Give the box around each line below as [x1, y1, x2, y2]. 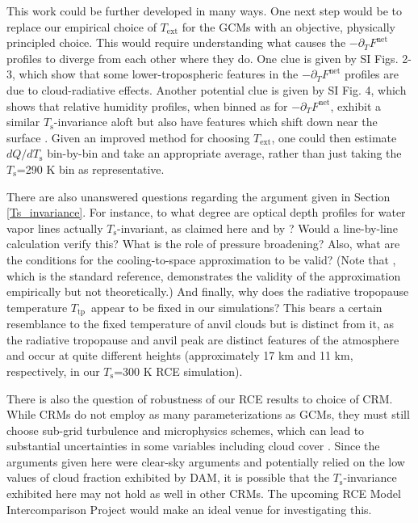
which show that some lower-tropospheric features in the [19, 65, 299, 82]
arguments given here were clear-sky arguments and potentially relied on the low [6, 453, 405, 470]
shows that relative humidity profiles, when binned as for [6, 97, 288, 114]
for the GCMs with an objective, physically [182, 18, 396, 35]
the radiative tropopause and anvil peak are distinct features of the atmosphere [6, 331, 399, 348]
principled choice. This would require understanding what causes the [6, 34, 346, 51]
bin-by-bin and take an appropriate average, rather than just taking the [47, 145, 402, 162]
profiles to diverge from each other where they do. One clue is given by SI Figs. [6, 49, 399, 66]
